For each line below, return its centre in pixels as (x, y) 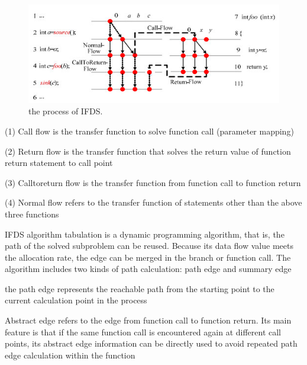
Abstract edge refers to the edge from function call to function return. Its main (148, 320)
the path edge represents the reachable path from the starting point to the (140, 288)
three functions (32, 214)
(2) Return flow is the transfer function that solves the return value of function (148, 151)
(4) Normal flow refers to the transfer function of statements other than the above (153, 202)
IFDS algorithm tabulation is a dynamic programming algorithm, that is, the (145, 234)
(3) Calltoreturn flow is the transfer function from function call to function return (153, 182)
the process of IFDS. (66, 111)
